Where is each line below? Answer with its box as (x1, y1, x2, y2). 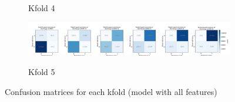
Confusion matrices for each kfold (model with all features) (5, 85, 217, 97)
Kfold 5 (28, 66, 55, 78)
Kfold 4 (28, 2, 55, 13)
